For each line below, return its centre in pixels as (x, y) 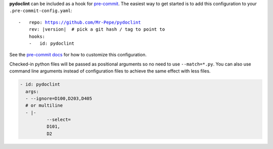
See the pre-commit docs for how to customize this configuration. (78, 55)
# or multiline (44, 105)
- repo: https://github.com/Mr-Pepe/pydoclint (80, 22)
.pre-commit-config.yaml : (41, 11)
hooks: (37, 36)
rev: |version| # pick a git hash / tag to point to (97, 29)
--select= (58, 120)
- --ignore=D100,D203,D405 (59, 98)
